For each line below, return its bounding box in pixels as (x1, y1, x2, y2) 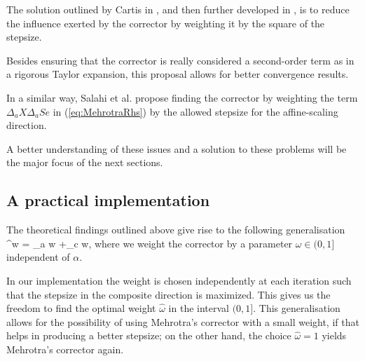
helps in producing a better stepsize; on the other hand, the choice (6, 328, 291, 343)
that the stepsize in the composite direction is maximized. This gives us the (6, 287, 331, 301)
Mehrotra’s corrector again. (6, 341, 124, 356)
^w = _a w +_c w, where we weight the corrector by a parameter (6, 236, 293, 250)
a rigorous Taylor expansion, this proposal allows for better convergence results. (6, 67, 349, 81)
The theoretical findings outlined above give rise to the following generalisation (6, 222, 345, 237)
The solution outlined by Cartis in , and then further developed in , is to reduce (6, 2, 350, 16)
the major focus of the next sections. (6, 155, 163, 170)
